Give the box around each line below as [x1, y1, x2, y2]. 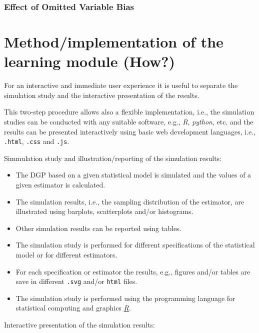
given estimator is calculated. [15, 179, 105, 189]
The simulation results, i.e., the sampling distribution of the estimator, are [15, 196, 244, 206]
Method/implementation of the [4, 31, 223, 52]
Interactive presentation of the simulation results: [4, 319, 155, 329]
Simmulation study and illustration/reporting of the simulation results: [4, 152, 222, 163]
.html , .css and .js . [4, 136, 69, 146]
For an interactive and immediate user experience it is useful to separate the [4, 80, 238, 90]
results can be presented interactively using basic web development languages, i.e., [4, 126, 255, 136]
